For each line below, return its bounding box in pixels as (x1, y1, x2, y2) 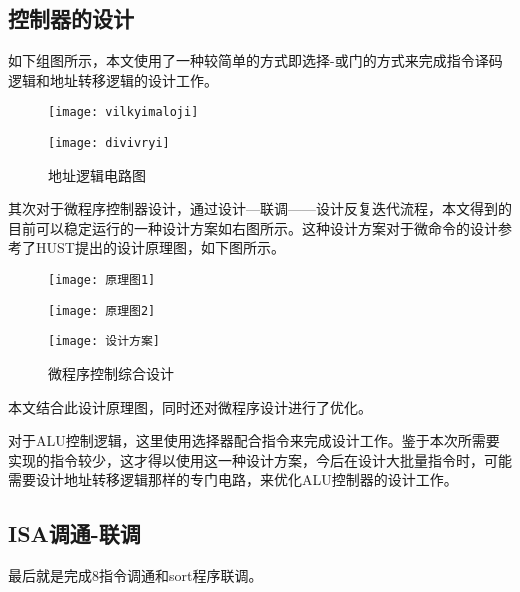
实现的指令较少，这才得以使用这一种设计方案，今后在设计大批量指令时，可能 (8, 449, 512, 470)
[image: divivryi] (48, 136, 170, 151)
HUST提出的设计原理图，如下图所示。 (35, 237, 285, 258)
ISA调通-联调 (8, 518, 141, 549)
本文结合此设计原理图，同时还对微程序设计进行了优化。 (8, 396, 372, 417)
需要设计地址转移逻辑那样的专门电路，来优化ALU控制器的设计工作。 (8, 469, 458, 490)
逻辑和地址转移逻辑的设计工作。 (8, 69, 218, 90)
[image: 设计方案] (48, 334, 160, 349)
